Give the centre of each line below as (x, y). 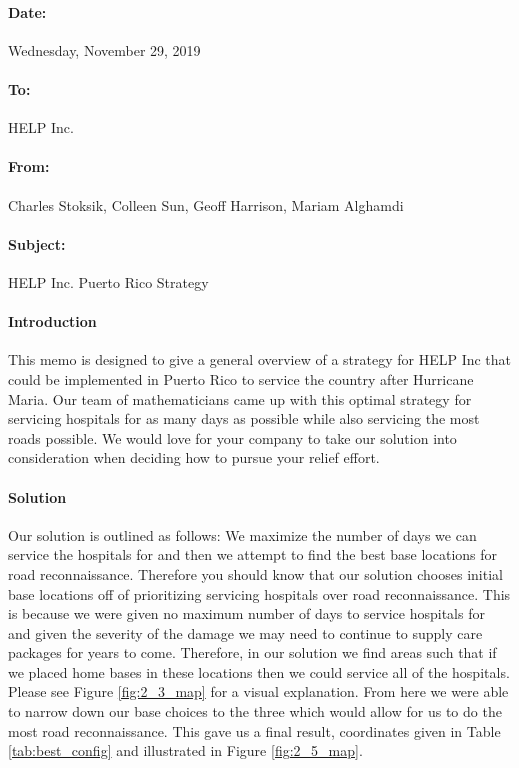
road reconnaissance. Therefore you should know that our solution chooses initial (255, 573)
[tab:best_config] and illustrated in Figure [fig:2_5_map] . (185, 750)
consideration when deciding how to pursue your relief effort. (194, 457)
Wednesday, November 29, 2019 (104, 49)
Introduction (52, 321)
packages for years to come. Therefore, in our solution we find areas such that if (252, 652)
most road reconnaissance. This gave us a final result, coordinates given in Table (254, 730)
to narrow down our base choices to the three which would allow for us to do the (255, 711)
